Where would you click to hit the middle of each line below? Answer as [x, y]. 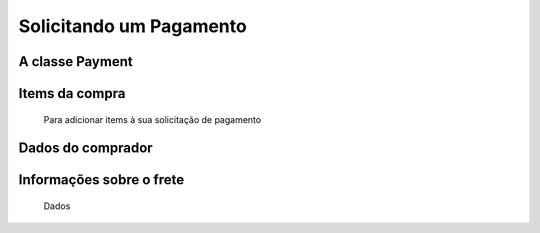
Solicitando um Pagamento [132, 26]
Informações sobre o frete [101, 180]
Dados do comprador [86, 148]
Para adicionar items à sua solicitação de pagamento [152, 119]
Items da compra [72, 93]
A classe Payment [76, 61]
